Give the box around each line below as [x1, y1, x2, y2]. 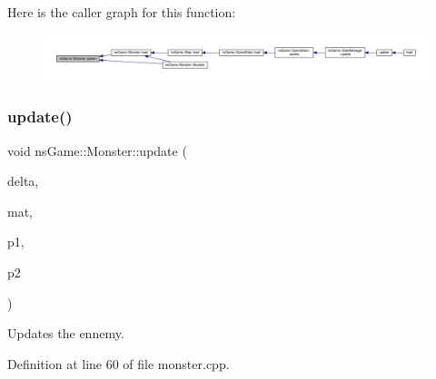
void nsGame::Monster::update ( [7, 141, 187, 160]
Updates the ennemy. [7, 324, 124, 343]
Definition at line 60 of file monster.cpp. [7, 354, 230, 373]
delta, [7, 171, 39, 190]
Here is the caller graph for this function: [7, 3, 236, 21]
